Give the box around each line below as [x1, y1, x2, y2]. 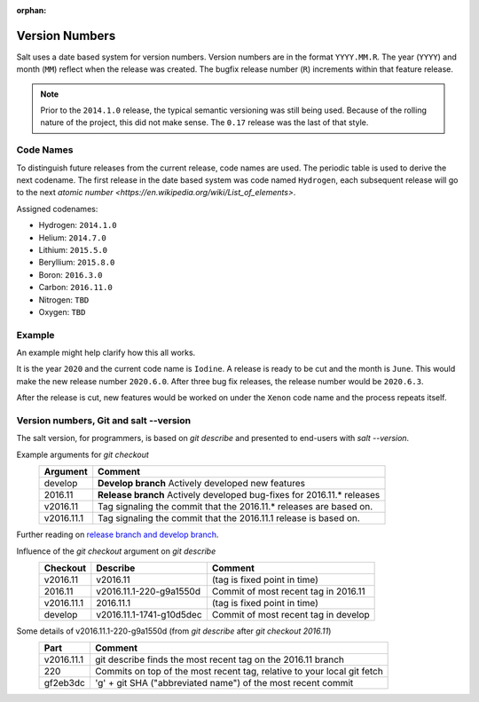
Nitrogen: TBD [38, 294, 90, 305]
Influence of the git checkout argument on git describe [16, 546, 216, 556]
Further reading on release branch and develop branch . [16, 529, 219, 540]
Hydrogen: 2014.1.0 [38, 220, 117, 231]
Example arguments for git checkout [16, 449, 150, 460]
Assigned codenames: [16, 203, 98, 214]
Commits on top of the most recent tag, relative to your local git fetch [94, 666, 383, 678]
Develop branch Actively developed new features [98, 477, 306, 490]
